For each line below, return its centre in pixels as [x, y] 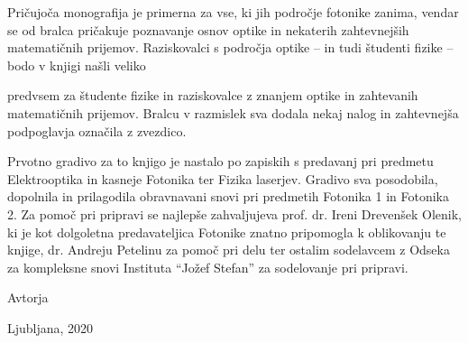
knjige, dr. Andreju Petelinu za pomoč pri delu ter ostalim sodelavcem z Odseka [229, 250]
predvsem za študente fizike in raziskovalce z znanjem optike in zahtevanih [213, 95]
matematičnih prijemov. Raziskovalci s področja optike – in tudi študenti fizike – [230, 47]
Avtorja [28, 297]
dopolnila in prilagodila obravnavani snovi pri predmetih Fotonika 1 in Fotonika [228, 196]
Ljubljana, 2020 [50, 327]
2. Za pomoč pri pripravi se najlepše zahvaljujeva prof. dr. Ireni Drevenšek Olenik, [234, 213]
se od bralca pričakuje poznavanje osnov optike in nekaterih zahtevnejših [208, 29]
